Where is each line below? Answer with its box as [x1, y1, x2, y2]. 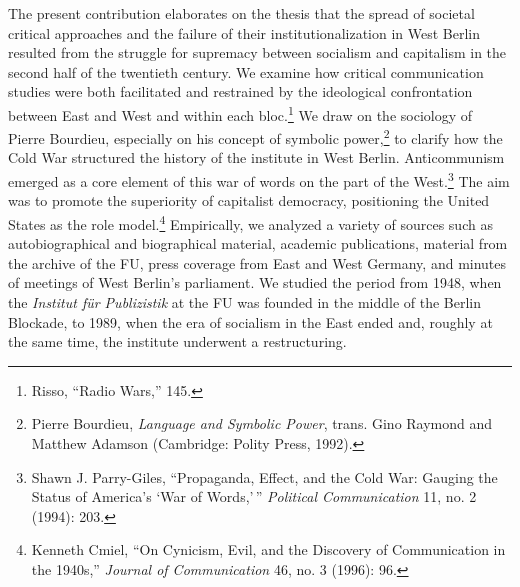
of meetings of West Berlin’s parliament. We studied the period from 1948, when [8, 272, 502, 293]
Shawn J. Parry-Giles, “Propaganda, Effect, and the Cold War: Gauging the [31, 466, 498, 487]
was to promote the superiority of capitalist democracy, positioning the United [8, 190, 490, 211]
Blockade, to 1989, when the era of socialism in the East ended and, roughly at [8, 311, 493, 332]
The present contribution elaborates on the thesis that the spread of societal [8, 3, 475, 23]
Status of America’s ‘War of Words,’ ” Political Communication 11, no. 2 [31, 486, 477, 507]
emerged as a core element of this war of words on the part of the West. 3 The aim [8, 168, 510, 191]
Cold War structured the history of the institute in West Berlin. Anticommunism [8, 147, 505, 168]
